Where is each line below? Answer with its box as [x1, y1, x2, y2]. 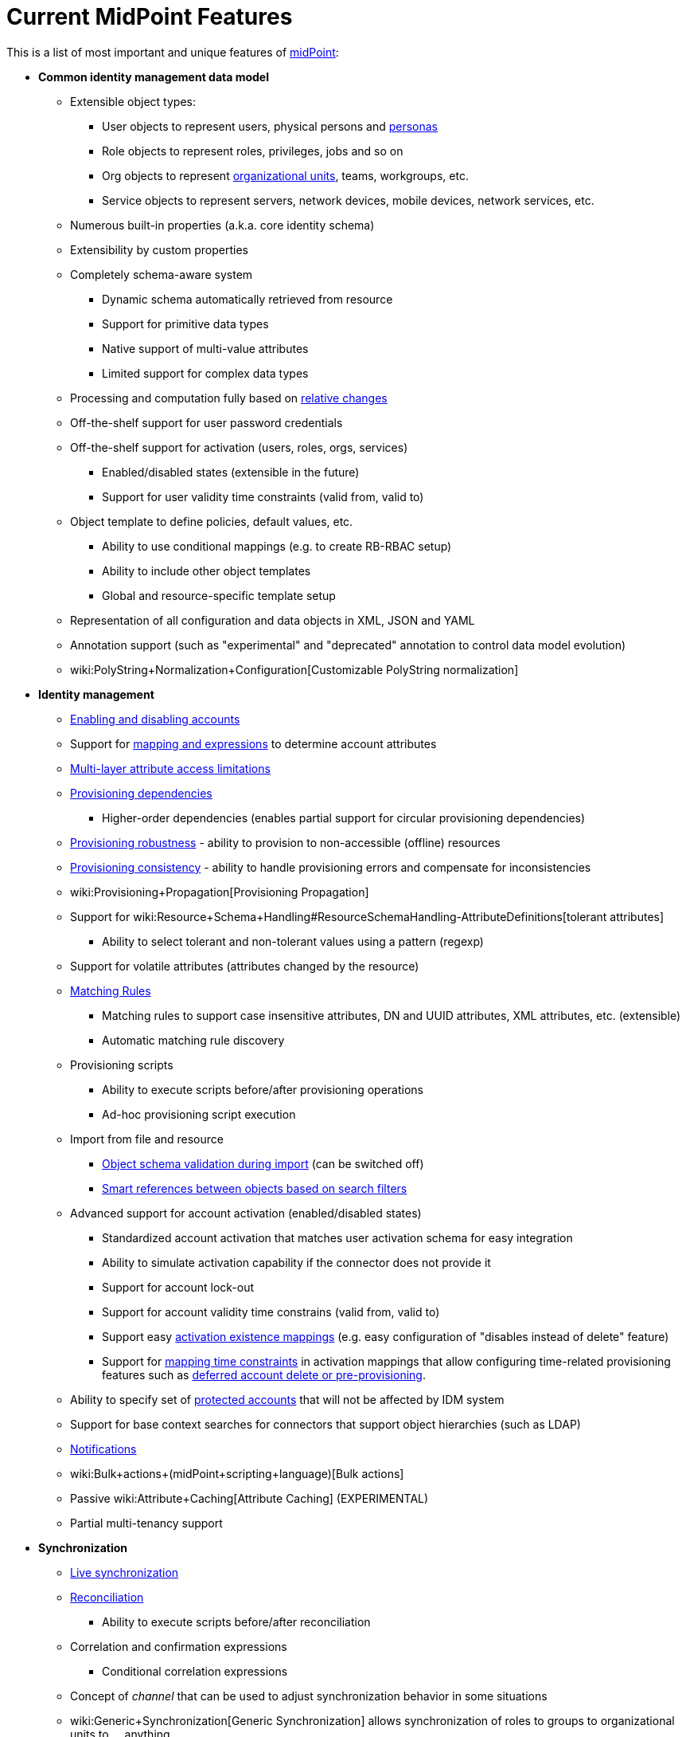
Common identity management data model [38, 69, 270, 84]
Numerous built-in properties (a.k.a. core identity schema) [70, 218, 375, 232]
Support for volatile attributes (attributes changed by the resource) [70, 959, 419, 973]
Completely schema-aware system [70, 267, 253, 281]
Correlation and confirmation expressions [70, 1639, 287, 1653]
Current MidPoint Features [6, 3, 293, 30]
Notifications [70, 1441, 137, 1456]
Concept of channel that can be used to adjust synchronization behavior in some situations [70, 1688, 548, 1703]
